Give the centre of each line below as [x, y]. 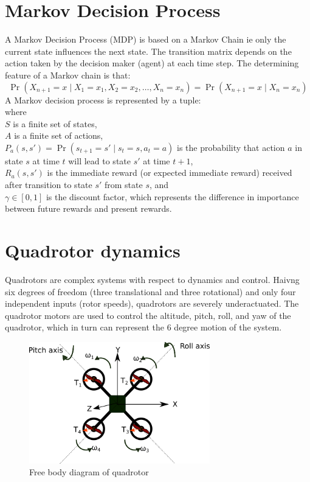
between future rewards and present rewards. [88, 208]
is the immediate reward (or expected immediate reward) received [170, 173]
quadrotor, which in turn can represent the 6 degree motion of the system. [143, 327]
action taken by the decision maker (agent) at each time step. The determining [152, 63]
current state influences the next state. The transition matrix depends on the [148, 51]
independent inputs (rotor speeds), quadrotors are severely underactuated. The [152, 303]
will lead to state [99, 160]
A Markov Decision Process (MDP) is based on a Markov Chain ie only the [146, 39]
